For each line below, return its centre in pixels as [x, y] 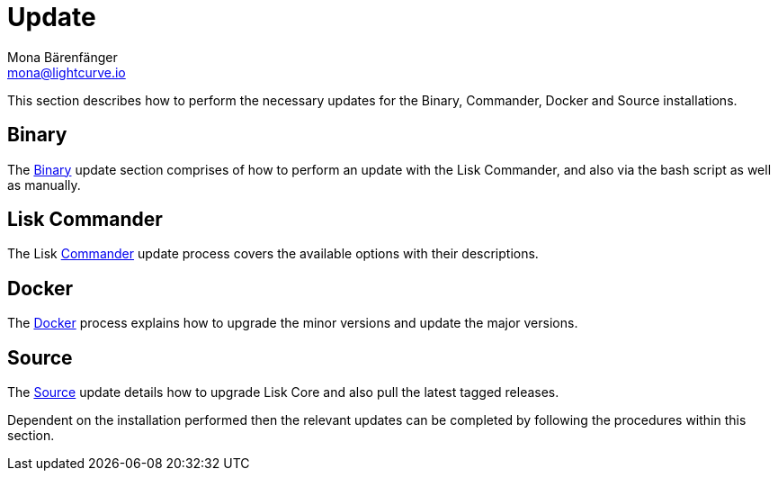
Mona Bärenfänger [63, 57]
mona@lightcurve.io [67, 72]
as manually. [44, 185]
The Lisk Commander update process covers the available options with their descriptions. [273, 254]
